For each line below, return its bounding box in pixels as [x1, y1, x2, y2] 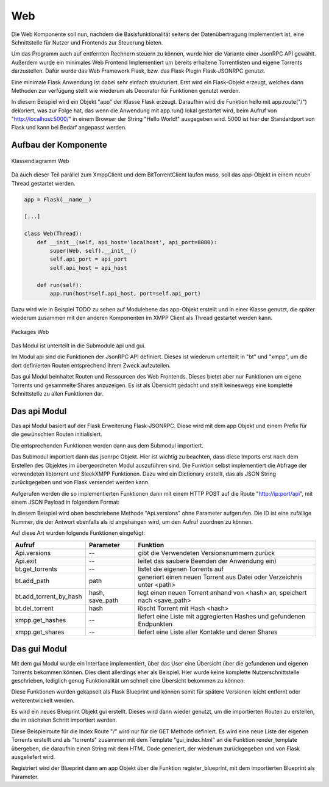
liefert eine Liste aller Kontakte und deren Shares [138, 628, 278, 636]
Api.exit [15, 556, 37, 565]
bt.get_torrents [15, 565, 58, 573]
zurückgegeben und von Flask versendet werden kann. [11, 479, 150, 486]
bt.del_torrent [15, 604, 54, 612]
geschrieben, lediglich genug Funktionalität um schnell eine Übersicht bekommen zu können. [11, 676, 245, 684]
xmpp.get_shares [15, 628, 65, 636]
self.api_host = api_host [49, 264, 127, 271]
